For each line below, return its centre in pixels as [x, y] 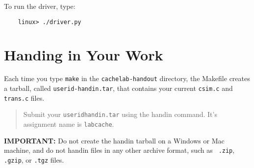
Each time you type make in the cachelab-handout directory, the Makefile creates [127, 78]
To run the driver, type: [40, 6]
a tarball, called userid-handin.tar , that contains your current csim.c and [118, 88]
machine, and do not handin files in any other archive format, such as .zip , [119, 150]
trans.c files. [24, 98]
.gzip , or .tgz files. [34, 159]
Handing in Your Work [84, 55]
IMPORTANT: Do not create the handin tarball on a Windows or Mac [114, 140]
